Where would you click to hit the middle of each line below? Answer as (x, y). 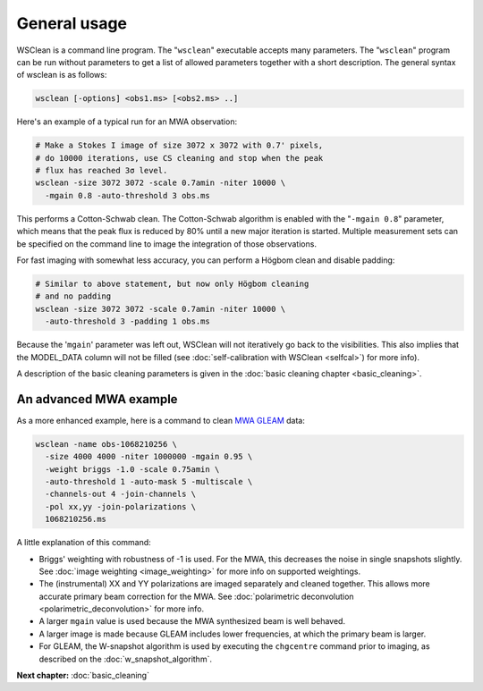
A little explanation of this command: (84, 543)
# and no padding (73, 296)
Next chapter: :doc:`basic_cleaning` (83, 676)
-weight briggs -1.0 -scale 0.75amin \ (132, 469)
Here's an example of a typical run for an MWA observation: (127, 122)
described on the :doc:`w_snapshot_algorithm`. (125, 659)
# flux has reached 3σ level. (102, 171)
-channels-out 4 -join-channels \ (121, 494)
